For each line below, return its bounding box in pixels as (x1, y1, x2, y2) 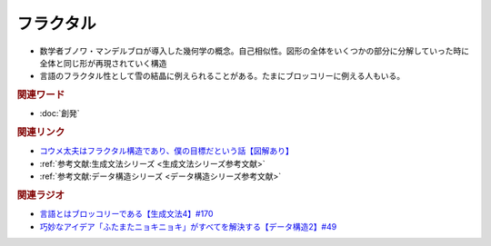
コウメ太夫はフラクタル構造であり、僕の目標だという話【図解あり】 (39, 145, 295, 156)
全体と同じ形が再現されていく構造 (39, 57, 167, 68)
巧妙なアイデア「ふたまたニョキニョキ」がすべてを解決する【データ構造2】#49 (39, 221, 337, 231)
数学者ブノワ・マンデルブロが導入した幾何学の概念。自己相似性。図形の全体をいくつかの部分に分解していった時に (39, 45, 470, 56)
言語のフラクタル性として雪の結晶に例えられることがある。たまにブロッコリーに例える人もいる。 (39, 71, 405, 82)
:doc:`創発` (39, 108, 81, 119)
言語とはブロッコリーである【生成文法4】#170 (39, 209, 214, 220)
